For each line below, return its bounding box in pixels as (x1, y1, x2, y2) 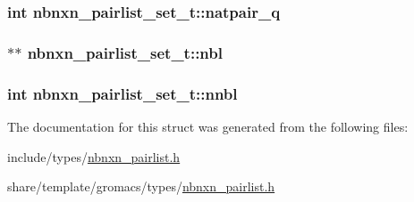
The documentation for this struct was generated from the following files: (7, 117, 409, 135)
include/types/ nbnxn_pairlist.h (7, 147, 181, 166)
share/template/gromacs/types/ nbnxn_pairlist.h (7, 177, 275, 196)
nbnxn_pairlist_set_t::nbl (27, 41, 223, 63)
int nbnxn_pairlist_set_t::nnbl (7, 82, 238, 104)
